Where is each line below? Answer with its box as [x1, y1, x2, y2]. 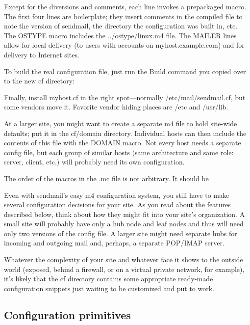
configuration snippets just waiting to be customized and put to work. [4, 283, 214, 293]
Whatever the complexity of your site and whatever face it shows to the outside [4, 254, 243, 265]
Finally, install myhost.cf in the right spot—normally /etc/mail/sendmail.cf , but [4, 92, 246, 102]
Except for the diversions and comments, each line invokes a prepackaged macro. [4, 1, 247, 11]
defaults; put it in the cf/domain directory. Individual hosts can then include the [4, 128, 247, 138]
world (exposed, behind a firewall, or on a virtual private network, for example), [4, 264, 245, 274]
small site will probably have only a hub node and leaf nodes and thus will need [4, 218, 244, 229]
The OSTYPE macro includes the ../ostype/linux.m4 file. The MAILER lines [4, 30, 237, 40]
